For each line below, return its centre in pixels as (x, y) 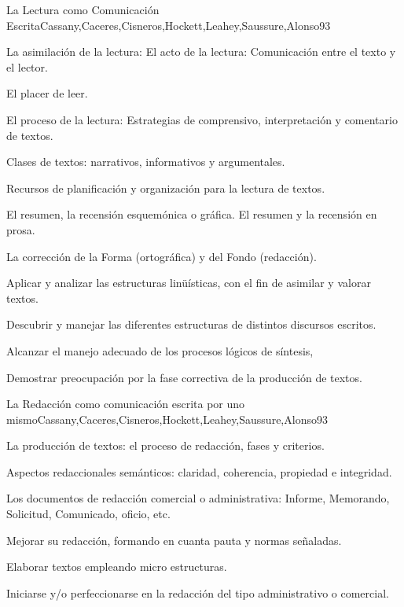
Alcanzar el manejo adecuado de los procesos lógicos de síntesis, (160, 350)
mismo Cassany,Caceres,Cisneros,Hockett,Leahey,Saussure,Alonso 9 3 (167, 419)
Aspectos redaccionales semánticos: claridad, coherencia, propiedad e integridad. (199, 471)
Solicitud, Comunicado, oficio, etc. (88, 514)
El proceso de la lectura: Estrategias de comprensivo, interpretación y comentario (202, 119)
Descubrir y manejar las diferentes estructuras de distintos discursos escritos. (191, 324)
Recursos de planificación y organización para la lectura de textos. (166, 188)
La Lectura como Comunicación (83, 9)
